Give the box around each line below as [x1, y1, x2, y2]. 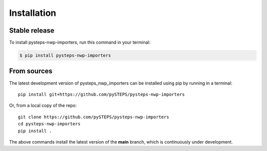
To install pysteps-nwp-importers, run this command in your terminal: [9, 40, 151, 46]
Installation [9, 7, 56, 18]
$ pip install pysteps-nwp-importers [19, 52, 111, 58]
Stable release [9, 26, 54, 35]
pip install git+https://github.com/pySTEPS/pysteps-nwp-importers [18, 92, 185, 97]
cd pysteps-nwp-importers [18, 121, 81, 127]
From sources [9, 67, 53, 75]
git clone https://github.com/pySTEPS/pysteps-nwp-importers [18, 114, 169, 120]
